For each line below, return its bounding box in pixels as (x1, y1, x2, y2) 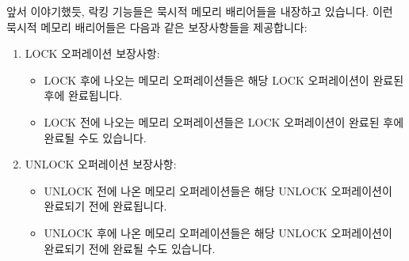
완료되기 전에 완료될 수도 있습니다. (44, 240, 216, 256)
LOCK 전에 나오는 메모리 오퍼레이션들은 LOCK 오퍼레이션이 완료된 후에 (44, 113, 404, 130)
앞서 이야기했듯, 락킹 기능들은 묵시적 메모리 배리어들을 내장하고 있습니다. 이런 (6, 3, 393, 19)
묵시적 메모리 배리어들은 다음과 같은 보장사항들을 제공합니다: (6, 18, 308, 35)
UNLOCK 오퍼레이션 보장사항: (25, 156, 177, 172)
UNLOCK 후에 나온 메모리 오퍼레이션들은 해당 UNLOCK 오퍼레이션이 (44, 224, 392, 240)
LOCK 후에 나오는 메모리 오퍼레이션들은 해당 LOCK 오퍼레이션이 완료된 (44, 71, 404, 88)
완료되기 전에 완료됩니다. (44, 198, 167, 214)
